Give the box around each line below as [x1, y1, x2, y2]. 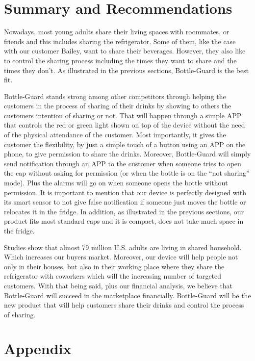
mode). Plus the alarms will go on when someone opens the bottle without [4, 178, 228, 188]
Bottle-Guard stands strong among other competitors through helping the [4, 91, 226, 101]
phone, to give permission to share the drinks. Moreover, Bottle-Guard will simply [4, 149, 251, 159]
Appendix [4, 338, 72, 358]
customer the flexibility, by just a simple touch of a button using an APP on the [4, 139, 246, 149]
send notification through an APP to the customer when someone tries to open [4, 158, 241, 168]
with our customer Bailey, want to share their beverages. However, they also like [4, 46, 246, 56]
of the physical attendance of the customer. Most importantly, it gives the [4, 129, 226, 140]
